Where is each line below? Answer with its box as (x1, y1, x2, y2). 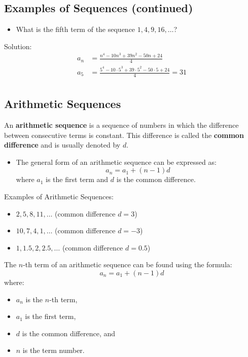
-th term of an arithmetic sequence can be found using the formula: (23, 259, 232, 270)
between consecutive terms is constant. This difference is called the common (4, 129, 244, 140)
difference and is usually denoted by (4, 139, 121, 150)
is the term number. (22, 345, 85, 355)
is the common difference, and (22, 328, 115, 338)
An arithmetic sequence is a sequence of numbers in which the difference (4, 120, 239, 130)
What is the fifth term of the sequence (16, 24, 135, 34)
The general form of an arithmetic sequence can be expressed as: (16, 156, 217, 167)
